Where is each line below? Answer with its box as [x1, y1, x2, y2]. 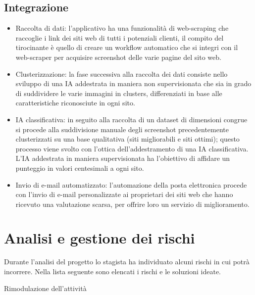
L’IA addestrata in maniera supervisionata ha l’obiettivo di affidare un [15, 153, 230, 163]
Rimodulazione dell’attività [4, 283, 87, 293]
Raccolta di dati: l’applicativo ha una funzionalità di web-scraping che [15, 23, 229, 33]
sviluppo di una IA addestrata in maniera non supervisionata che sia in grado [15, 78, 252, 89]
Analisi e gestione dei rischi [4, 228, 195, 248]
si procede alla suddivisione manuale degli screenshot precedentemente [15, 124, 229, 134]
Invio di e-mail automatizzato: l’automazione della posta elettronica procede [15, 179, 247, 190]
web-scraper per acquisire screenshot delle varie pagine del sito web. [15, 51, 221, 62]
